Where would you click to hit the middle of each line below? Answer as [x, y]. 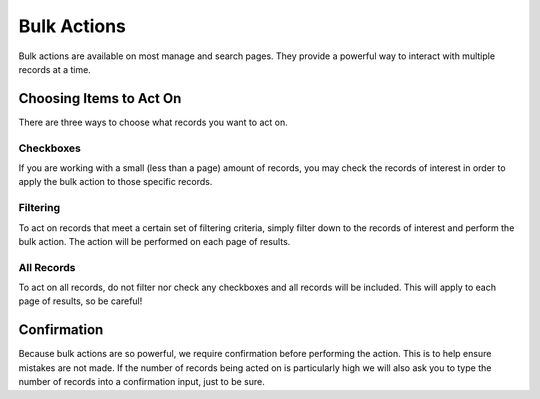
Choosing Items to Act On [100, 98]
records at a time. [55, 69]
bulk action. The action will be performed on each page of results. [154, 241]
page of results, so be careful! [80, 301]
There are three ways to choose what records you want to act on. [153, 122]
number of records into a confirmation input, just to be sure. [141, 382]
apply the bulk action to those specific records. [115, 182]
